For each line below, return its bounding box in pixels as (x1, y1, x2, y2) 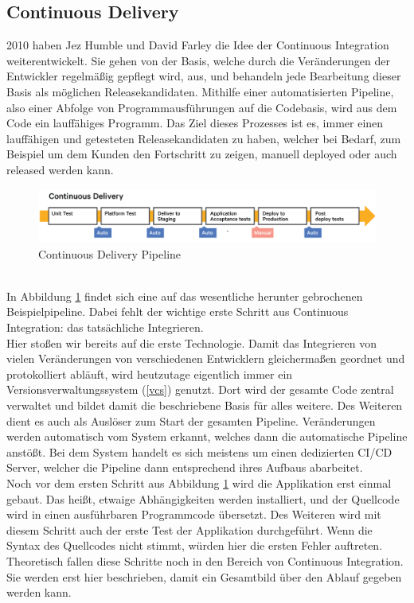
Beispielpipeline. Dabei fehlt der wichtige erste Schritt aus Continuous (6, 303, 349, 320)
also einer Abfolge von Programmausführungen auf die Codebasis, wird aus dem (6, 99, 397, 115)
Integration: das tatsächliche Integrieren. (6, 319, 204, 335)
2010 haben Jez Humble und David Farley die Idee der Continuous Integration (6, 37, 389, 53)
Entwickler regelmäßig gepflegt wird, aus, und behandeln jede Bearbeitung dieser (6, 68, 401, 84)
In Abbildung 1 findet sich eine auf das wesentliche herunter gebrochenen (6, 287, 363, 304)
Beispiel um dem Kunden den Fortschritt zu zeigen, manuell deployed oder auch (6, 146, 397, 162)
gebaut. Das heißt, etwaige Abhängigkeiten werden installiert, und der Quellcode (6, 490, 400, 507)
